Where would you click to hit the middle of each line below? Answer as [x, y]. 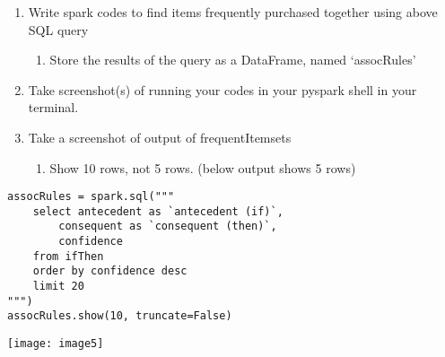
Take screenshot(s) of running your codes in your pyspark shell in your [222, 89]
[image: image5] [56, 344]
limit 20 [58, 287]
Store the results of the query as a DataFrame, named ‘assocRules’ [233, 60]
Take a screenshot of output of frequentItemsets [160, 137]
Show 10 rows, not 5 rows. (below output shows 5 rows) [203, 167]
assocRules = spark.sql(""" [91, 197]
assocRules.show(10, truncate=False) [120, 316]
